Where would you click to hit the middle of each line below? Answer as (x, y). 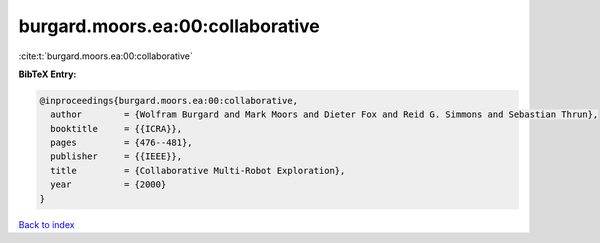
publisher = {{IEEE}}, (116, 156)
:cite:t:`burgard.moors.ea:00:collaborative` (106, 56)
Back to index (46, 224)
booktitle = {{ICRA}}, (116, 128)
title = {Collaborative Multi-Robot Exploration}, (198, 170)
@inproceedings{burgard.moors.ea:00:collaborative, (169, 100)
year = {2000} (108, 184)
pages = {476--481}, (122, 143)
